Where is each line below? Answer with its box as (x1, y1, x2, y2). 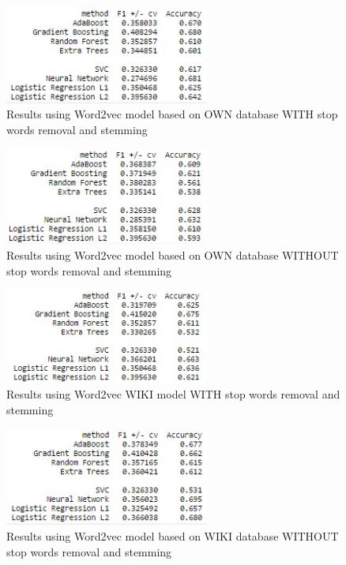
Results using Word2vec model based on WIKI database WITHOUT (6, 528, 339, 544)
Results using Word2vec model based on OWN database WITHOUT (6, 246, 339, 263)
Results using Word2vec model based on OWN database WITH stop (6, 106, 338, 122)
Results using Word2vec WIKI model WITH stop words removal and (6, 386, 340, 402)
